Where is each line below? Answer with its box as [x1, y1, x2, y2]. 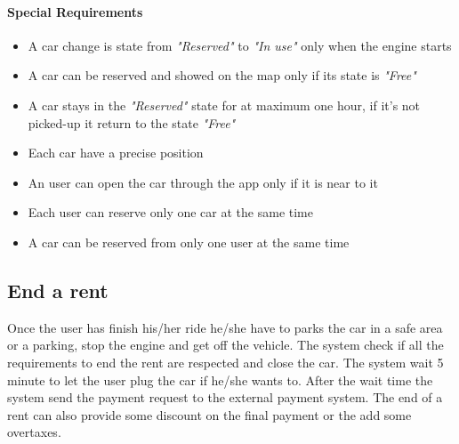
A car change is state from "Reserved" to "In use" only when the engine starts [28, 36, 452, 54]
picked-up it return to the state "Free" [28, 113, 236, 132]
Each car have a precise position [28, 143, 204, 162]
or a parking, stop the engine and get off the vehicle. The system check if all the [7, 335, 444, 354]
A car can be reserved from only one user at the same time [28, 232, 350, 251]
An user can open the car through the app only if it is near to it [28, 173, 378, 191]
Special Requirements [7, 2, 143, 20]
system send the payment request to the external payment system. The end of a [7, 388, 443, 407]
